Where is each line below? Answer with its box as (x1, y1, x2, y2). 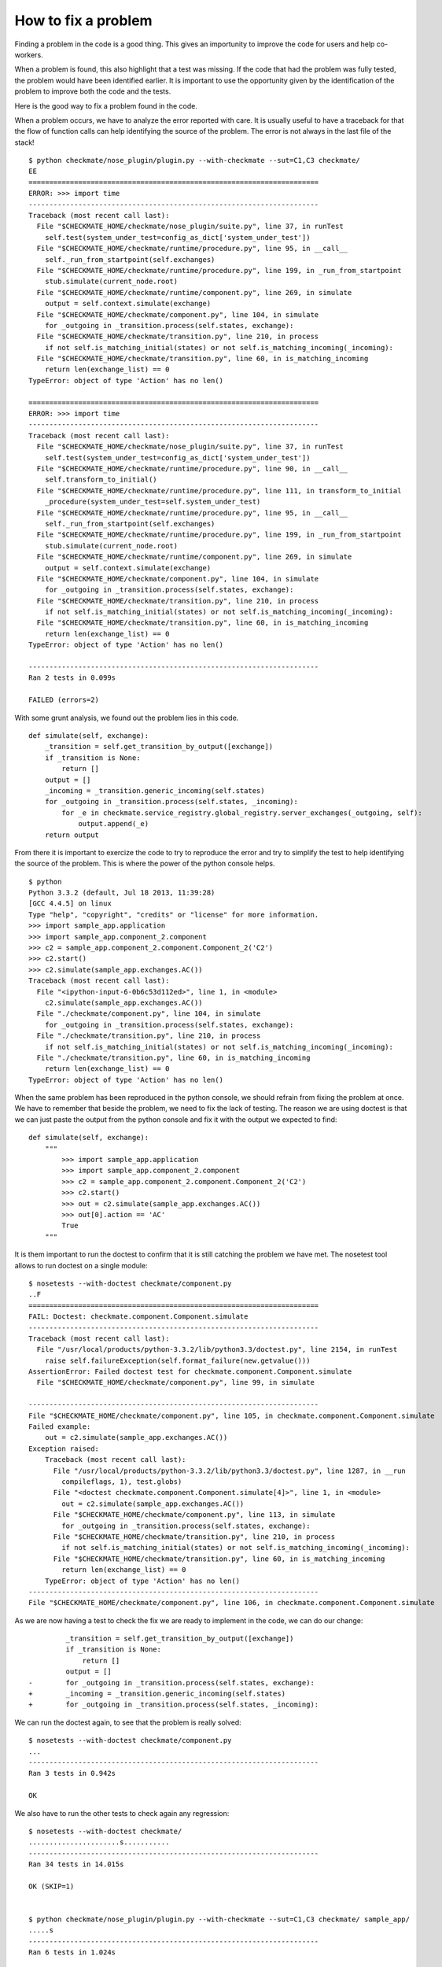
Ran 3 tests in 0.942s (28, 1769, 116, 1778)
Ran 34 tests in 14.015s (28, 1860, 124, 1869)
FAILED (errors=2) (28, 696, 100, 704)
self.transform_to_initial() (44, 475, 157, 484)
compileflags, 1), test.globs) (61, 1477, 182, 1486)
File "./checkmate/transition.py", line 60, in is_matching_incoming (36, 1053, 311, 1062)
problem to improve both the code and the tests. (14, 87, 171, 96)
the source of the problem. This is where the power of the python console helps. (14, 858, 275, 869)
